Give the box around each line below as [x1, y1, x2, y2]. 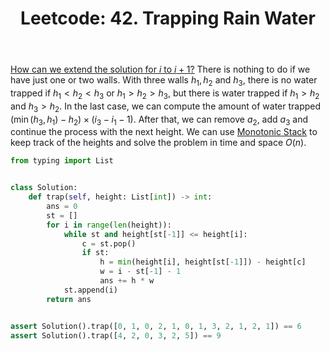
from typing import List [10, 156, 114, 166]
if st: [81, 248, 110, 258]
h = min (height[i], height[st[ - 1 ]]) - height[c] [99, 257, 307, 267]
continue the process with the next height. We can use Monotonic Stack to [10, 126, 318, 138]
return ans [46, 294, 92, 304]
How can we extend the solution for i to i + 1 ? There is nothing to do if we [10, 63, 311, 76]
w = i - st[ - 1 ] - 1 [99, 267, 182, 277]
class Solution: [10, 183, 78, 193]
